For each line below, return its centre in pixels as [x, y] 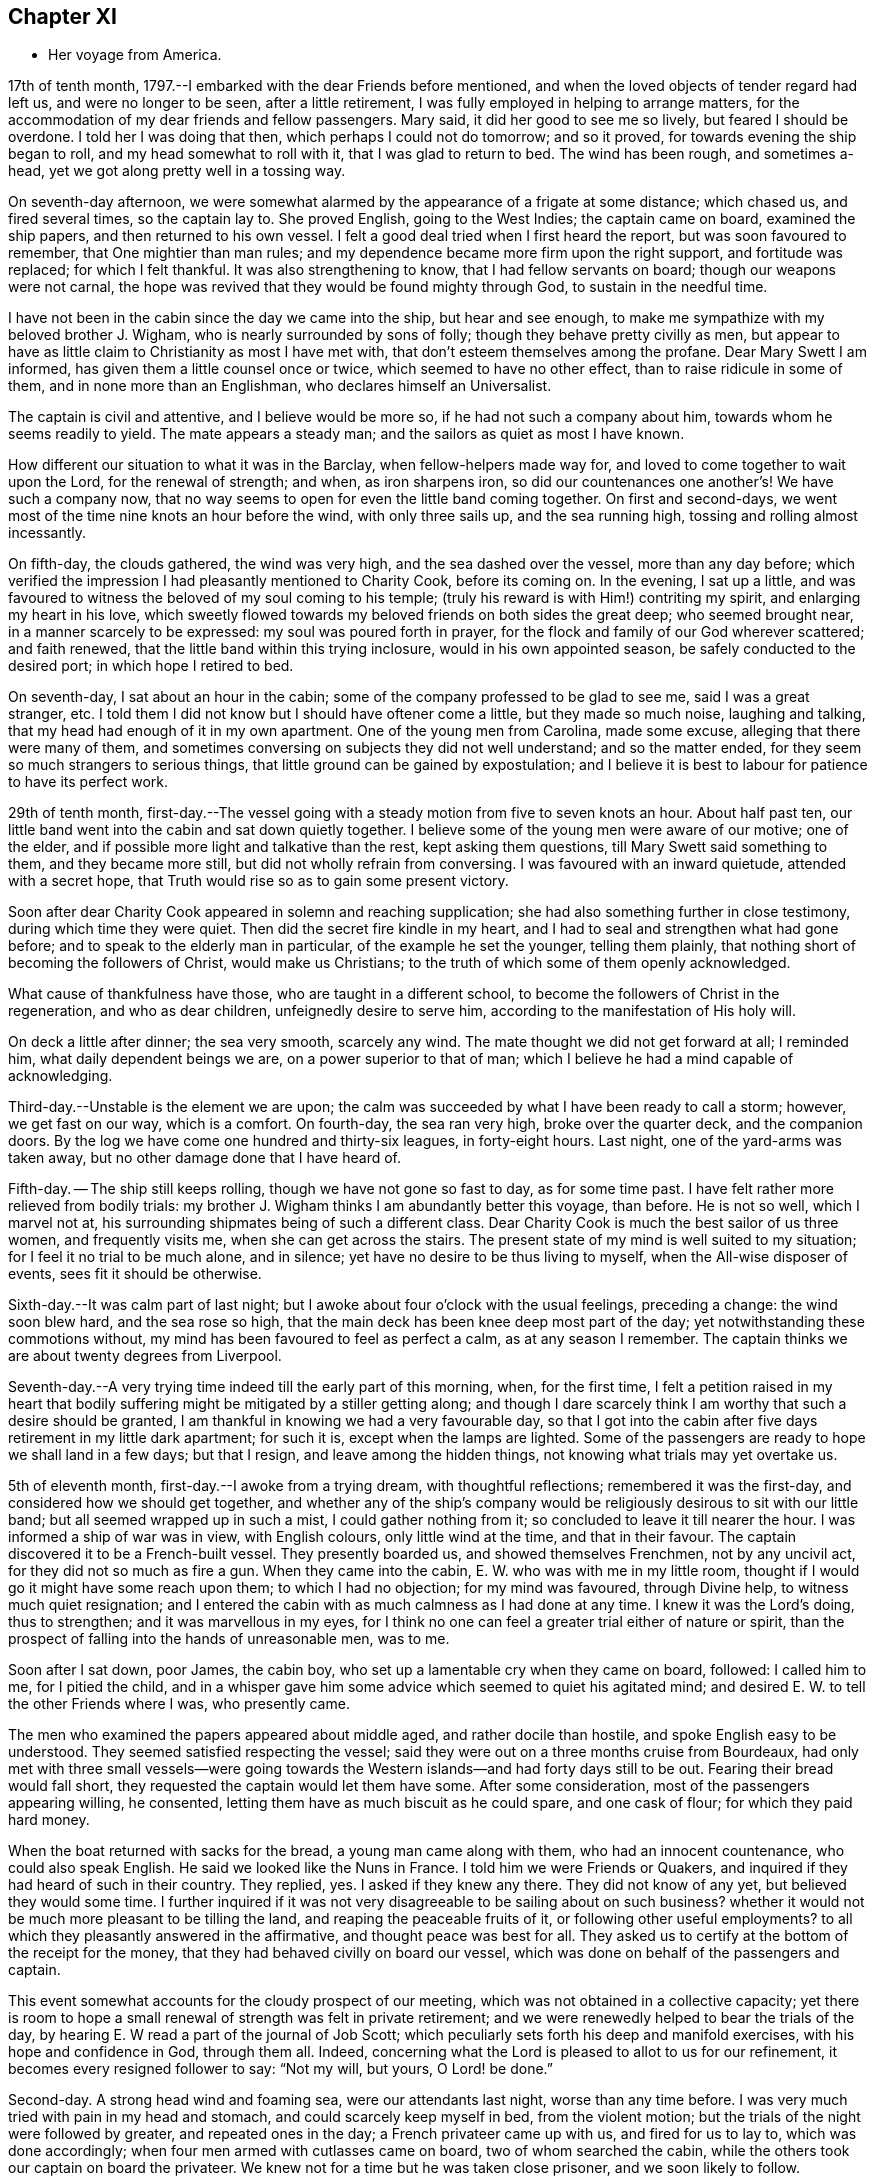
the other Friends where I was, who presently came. [179, 1704]
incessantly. [47, 533]
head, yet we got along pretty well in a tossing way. [177, 171]
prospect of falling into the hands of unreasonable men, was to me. [229, 1639]
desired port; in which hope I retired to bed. [151, 666]
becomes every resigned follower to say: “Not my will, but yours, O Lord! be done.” [281, 2069]
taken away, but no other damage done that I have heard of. [204, 1158]
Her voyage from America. [135, 55]
